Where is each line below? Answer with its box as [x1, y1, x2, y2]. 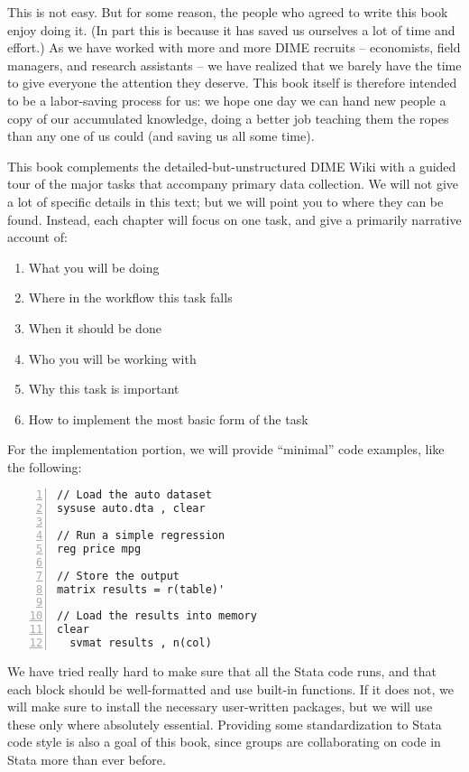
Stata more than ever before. [7, 749, 166, 768]
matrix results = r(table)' [57, 582, 225, 596]
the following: [7, 457, 82, 476]
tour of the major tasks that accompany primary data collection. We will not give [7, 174, 459, 193]
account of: [7, 228, 68, 246]
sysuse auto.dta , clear [57, 502, 206, 516]
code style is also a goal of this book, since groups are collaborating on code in [7, 732, 441, 751]
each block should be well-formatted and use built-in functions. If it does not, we [7, 679, 455, 698]
